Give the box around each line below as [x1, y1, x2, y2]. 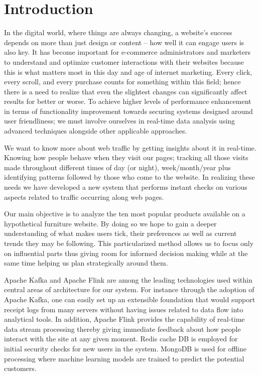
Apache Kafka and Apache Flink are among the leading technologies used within [4, 274, 252, 285]
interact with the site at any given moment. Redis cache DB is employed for [4, 333, 238, 344]
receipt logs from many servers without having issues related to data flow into [4, 304, 243, 314]
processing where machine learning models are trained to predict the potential [4, 353, 244, 363]
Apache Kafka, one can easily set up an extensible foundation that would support [4, 294, 255, 304]
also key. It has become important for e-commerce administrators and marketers [4, 47, 250, 57]
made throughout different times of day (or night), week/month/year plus [4, 162, 231, 172]
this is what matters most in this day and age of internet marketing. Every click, [4, 66, 252, 77]
